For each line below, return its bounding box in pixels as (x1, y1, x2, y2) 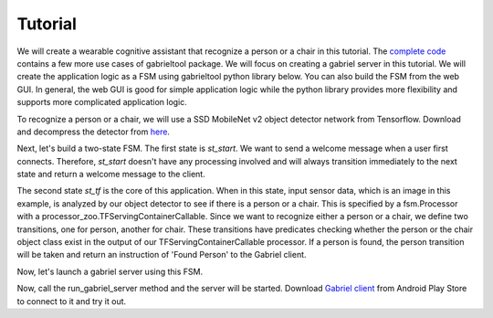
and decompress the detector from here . (16, 126, 171, 137)
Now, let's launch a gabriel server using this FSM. (16, 266, 204, 277)
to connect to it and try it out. (16, 295, 127, 306)
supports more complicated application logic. (16, 97, 187, 108)
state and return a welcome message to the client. (16, 169, 205, 180)
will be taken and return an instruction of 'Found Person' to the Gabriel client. (16, 249, 307, 260)
